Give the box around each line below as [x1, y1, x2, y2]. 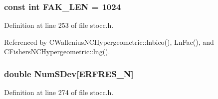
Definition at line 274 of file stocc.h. [4, 87, 114, 98]
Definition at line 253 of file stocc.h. [4, 20, 114, 30]
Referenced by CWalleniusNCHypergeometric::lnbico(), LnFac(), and [4, 36, 214, 47]
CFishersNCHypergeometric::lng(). [4, 46, 110, 57]
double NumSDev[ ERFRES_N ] [4, 67, 134, 80]
